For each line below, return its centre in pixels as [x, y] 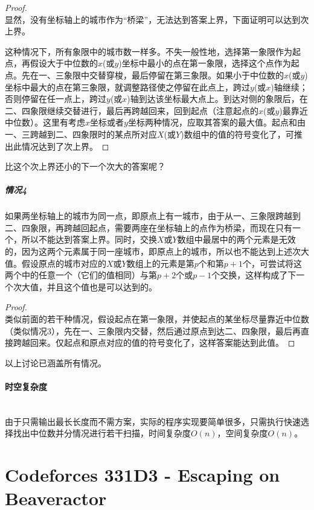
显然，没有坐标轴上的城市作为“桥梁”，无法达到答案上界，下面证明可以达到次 [157, 19]
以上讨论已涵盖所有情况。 [56, 362]
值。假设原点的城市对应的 [56, 263]
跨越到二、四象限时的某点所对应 [93, 134]
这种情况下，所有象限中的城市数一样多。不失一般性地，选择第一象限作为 [149, 51]
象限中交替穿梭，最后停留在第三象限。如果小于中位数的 [174, 75]
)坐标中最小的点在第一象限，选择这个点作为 [205, 63]
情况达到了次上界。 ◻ [65, 146]
